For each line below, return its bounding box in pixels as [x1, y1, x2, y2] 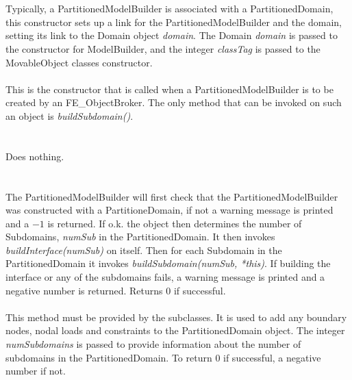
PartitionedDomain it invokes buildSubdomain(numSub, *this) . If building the [5, 256, 331, 270]
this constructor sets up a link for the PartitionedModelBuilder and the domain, [5, 14, 342, 29]
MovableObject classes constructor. [5, 55, 153, 69]
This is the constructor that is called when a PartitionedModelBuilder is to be [5, 81, 334, 96]
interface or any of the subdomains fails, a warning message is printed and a [5, 270, 325, 284]
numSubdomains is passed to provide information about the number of [5, 337, 301, 351]
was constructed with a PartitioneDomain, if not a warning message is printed [5, 203, 334, 217]
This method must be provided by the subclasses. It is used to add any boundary [5, 309, 347, 324]
